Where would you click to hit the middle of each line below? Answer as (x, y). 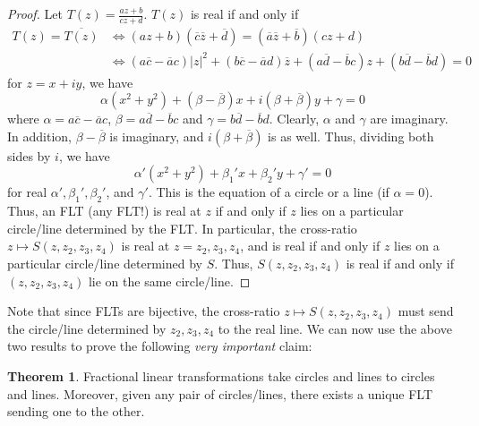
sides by (29, 155)
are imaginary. (409, 119)
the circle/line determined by (87, 328)
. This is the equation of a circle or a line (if (269, 192)
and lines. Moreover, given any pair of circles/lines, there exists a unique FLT (220, 393)
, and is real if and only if (310, 246)
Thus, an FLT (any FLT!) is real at (104, 211)
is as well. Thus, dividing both (351, 136)
